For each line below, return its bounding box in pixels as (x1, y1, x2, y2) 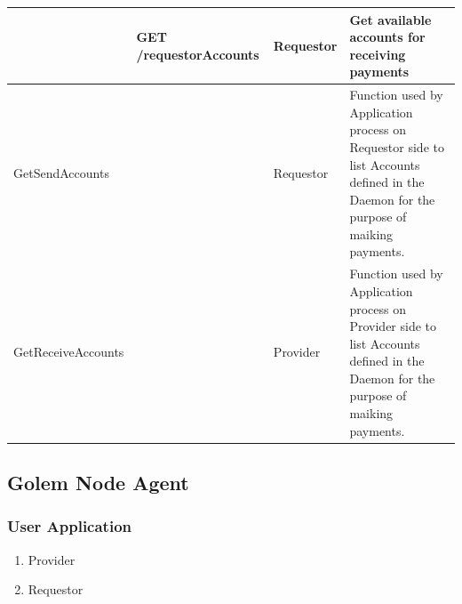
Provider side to (349, 317, 437, 335)
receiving (349, 44, 406, 63)
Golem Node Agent (7, 469, 189, 496)
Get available (349, 10, 432, 28)
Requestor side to (349, 137, 444, 156)
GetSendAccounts (13, 164, 109, 182)
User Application (7, 515, 132, 537)
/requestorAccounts (136, 44, 259, 63)
